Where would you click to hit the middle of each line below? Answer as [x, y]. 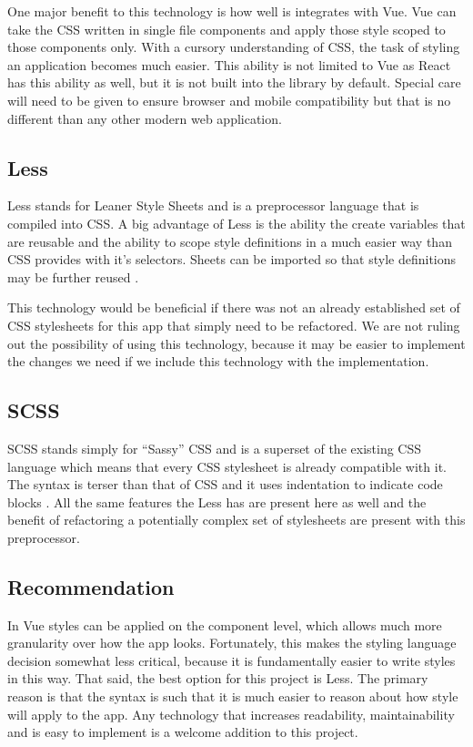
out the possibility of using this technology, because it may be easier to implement [236, 343]
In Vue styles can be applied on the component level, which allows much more [225, 624]
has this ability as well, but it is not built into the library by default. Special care [234, 82]
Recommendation [91, 586]
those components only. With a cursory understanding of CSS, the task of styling [234, 47]
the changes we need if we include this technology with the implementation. [218, 361]
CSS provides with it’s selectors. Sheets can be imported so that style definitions [232, 259]
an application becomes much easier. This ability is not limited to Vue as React [229, 64]
